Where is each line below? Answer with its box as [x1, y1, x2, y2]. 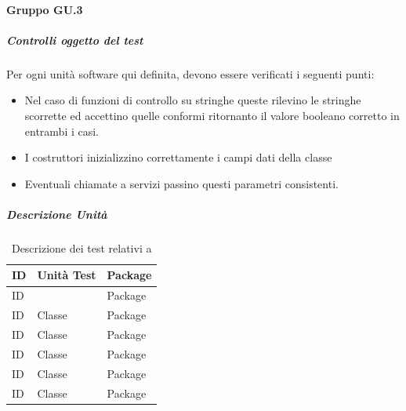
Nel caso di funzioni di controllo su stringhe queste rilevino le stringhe [24, 92, 361, 108]
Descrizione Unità [6, 205, 107, 222]
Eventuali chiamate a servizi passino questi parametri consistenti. [24, 175, 339, 191]
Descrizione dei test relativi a [11, 239, 152, 256]
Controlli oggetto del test [6, 31, 143, 48]
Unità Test [37, 267, 96, 283]
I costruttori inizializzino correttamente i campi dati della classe [24, 149, 332, 165]
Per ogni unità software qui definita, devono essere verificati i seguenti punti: [6, 65, 375, 82]
